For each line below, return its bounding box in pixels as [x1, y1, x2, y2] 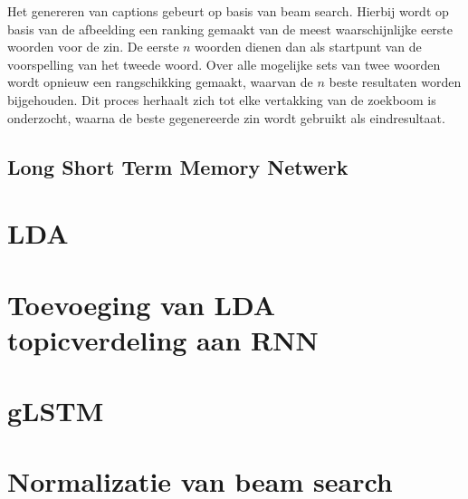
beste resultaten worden [329, 72, 462, 91]
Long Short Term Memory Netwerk [7, 152, 349, 180]
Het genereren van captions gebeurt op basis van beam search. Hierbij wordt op [7, 2, 449, 20]
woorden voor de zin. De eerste [7, 37, 179, 56]
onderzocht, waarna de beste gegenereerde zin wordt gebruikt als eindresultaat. [7, 108, 445, 127]
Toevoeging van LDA [7, 285, 276, 322]
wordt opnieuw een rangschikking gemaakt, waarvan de [7, 72, 313, 91]
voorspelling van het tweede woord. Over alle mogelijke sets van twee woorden [7, 54, 441, 73]
